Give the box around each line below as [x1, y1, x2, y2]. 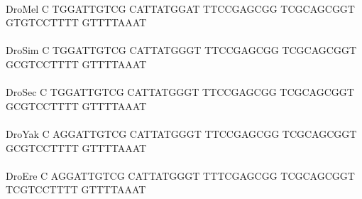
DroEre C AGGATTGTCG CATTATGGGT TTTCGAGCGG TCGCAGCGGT [6, 168, 355, 183]
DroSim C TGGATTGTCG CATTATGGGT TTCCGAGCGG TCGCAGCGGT [6, 43, 357, 58]
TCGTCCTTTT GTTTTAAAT [6, 182, 146, 197]
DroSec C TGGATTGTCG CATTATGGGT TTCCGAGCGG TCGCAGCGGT [6, 85, 354, 99]
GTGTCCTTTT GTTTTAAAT [6, 15, 147, 30]
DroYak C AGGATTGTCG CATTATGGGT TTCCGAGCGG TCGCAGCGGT [6, 126, 357, 141]
